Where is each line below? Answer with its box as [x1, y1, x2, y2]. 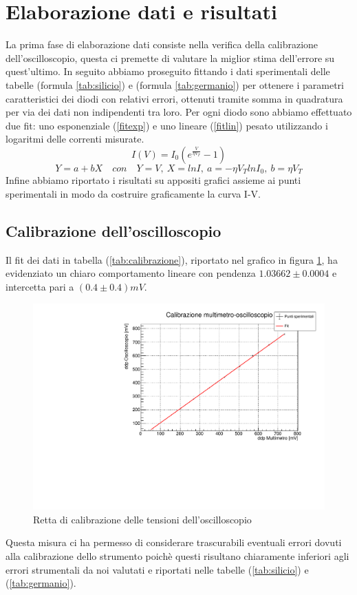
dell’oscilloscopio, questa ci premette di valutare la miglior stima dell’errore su [6, 50, 335, 65]
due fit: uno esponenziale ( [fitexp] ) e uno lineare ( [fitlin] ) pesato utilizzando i [6, 118, 328, 132]
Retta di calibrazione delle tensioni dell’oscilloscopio [33, 512, 252, 526]
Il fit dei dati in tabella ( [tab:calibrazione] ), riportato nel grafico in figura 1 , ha [6, 252, 338, 267]
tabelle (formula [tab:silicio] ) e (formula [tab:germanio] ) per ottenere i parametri [6, 77, 344, 92]
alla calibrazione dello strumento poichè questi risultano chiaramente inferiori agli [6, 548, 349, 563]
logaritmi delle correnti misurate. [6, 132, 144, 146]
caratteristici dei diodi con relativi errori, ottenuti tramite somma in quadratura [6, 91, 343, 105]
